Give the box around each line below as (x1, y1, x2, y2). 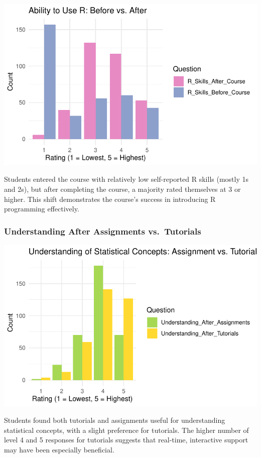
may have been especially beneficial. (4, 444, 114, 454)
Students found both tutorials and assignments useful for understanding (4, 415, 225, 425)
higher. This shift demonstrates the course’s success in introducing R (4, 193, 216, 204)
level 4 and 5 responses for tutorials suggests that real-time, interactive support (4, 434, 248, 445)
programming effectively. (4, 203, 79, 214)
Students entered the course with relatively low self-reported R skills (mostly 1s (4, 174, 249, 184)
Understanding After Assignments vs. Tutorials (4, 224, 201, 237)
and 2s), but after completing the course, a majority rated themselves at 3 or (4, 183, 241, 194)
